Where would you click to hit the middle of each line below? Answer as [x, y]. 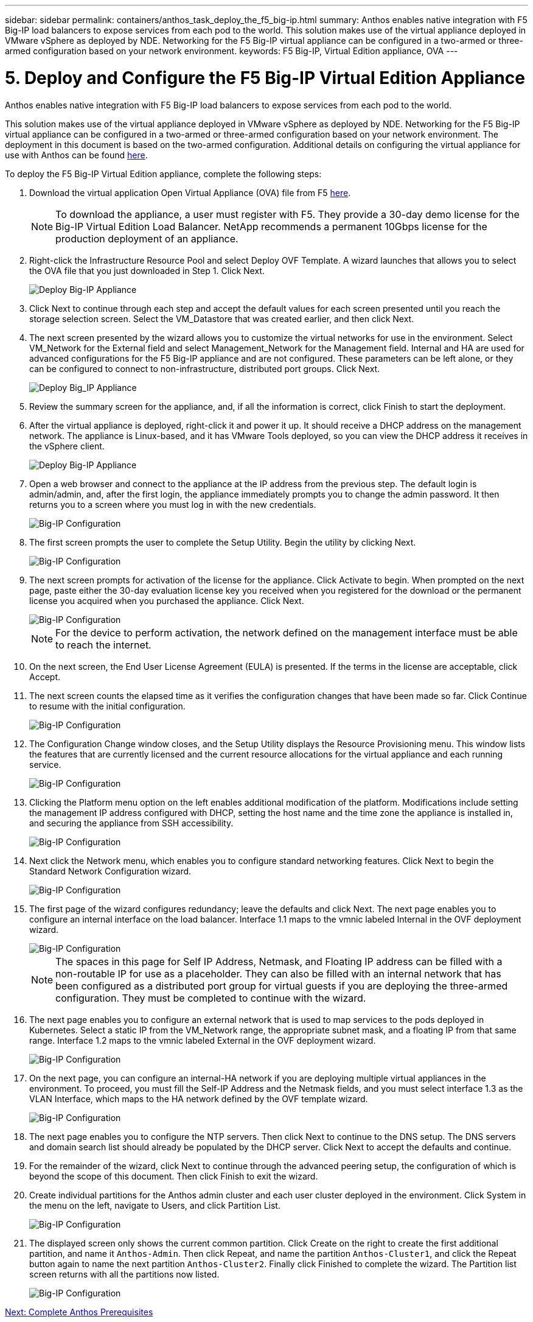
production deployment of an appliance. [147, 238]
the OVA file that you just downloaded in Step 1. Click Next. [147, 270]
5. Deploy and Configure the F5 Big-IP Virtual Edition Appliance [265, 78]
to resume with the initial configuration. [107, 706]
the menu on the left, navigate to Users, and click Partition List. [155, 1205]
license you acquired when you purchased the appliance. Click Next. [167, 600]
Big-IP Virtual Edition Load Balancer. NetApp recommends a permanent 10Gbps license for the [271, 226]
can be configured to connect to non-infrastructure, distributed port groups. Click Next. [205, 368]
